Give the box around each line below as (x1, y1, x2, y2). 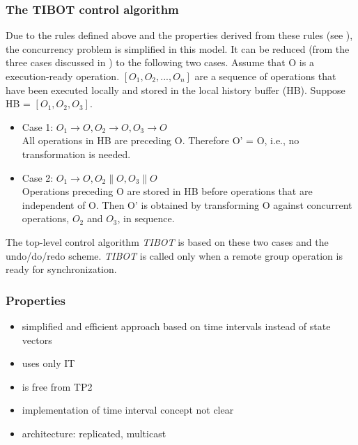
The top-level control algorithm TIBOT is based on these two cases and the (6, 234, 329, 249)
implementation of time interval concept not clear (22, 403, 234, 417)
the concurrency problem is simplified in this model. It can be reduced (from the (6, 41, 350, 56)
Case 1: (22, 119, 54, 134)
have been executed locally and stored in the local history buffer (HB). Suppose (6, 82, 345, 97)
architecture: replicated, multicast (22, 426, 166, 440)
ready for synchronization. (6, 262, 117, 276)
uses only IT (22, 356, 75, 370)
